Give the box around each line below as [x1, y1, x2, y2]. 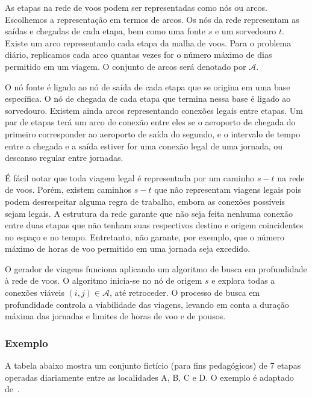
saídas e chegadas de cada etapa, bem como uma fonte [5, 25, 206, 37]
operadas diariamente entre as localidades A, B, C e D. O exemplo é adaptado [5, 370, 294, 383]
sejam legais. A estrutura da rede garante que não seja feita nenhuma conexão [5, 207, 293, 219]
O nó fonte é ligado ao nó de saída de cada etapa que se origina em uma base [5, 80, 290, 93]
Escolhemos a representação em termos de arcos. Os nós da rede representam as [5, 13, 299, 25]
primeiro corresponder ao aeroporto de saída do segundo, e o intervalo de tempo [5, 127, 301, 140]
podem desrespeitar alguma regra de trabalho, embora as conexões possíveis [5, 195, 285, 207]
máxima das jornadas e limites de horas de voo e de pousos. [5, 310, 226, 322]
